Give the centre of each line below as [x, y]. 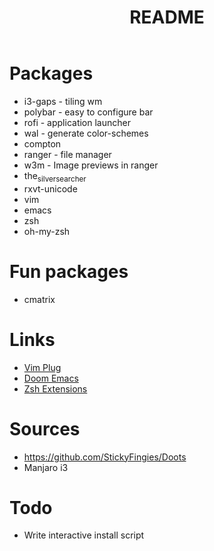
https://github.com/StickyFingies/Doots [105, 457]
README [167, 17]
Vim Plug [42, 367]
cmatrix [39, 299]
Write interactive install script [84, 535]
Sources [45, 428]
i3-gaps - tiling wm [63, 101]
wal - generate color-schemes [86, 133]
